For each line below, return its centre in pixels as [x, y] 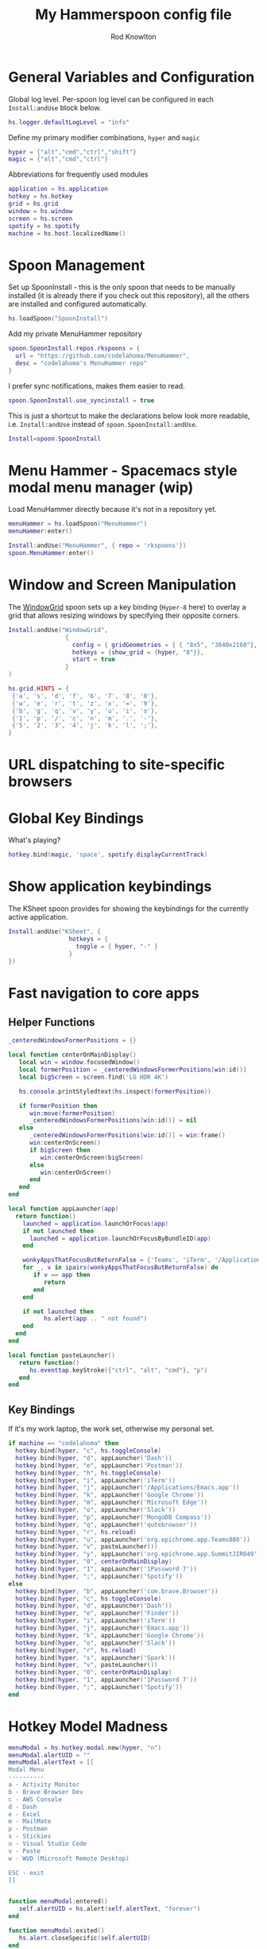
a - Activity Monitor [44, 1785]
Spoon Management [77, 265]
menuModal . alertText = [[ [51, 1762]
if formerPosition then [58, 1106]
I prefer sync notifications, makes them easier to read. [97, 386]
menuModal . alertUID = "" [49, 1755]
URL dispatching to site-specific [116, 765]
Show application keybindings [110, 887]
